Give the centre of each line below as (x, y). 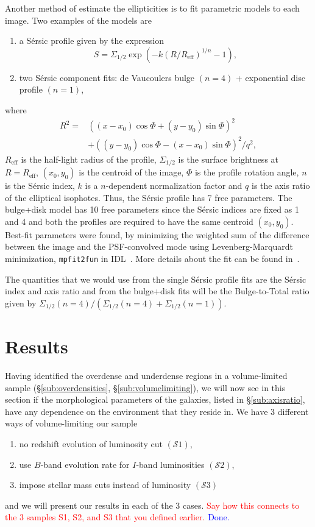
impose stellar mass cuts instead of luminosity (105, 485)
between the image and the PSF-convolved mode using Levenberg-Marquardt (149, 246)
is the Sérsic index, (40, 186)
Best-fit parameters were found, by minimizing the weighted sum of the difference (157, 234)
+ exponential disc (270, 77)
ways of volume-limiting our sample (71, 423)
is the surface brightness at (228, 159)
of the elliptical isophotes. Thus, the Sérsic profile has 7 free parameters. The (149, 197)
